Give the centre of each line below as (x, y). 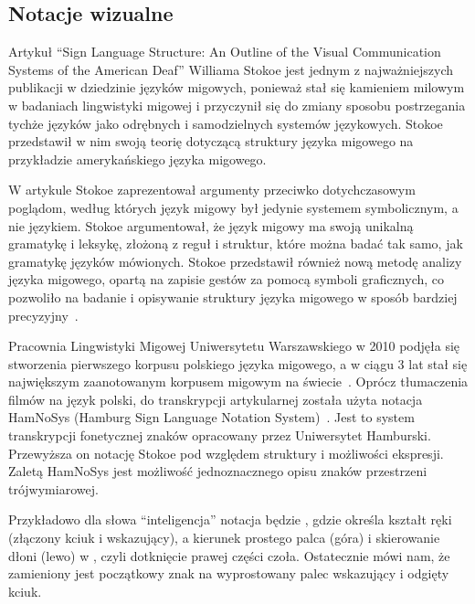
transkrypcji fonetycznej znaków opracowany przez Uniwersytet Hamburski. (220, 435)
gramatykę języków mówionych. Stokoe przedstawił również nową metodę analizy (235, 261)
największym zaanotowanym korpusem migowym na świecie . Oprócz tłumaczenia (238, 381)
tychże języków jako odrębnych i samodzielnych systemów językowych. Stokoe (226, 123)
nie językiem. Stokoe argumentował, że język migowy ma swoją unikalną (211, 225)
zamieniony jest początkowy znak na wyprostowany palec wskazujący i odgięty (229, 573)
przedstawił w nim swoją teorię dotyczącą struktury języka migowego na (211, 141)
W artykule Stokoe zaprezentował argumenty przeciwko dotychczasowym (212, 190)
